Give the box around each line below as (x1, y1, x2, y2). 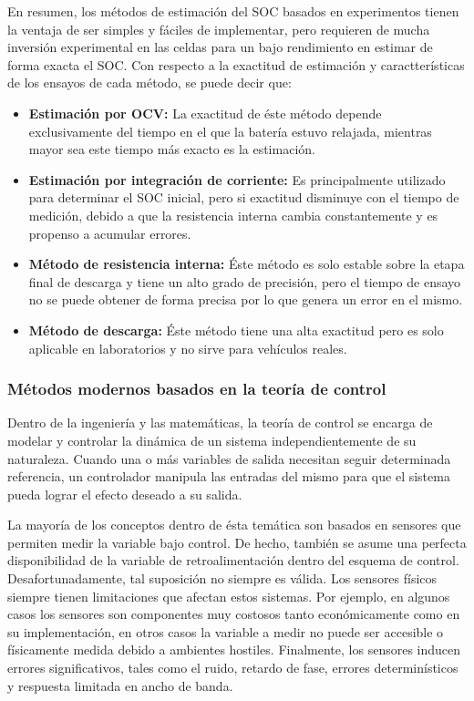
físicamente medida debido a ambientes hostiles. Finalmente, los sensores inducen (7, 640, 461, 659)
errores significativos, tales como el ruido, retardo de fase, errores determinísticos (7, 658, 459, 677)
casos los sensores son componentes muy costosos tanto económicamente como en (7, 604, 460, 624)
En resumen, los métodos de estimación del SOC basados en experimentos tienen (7, 2, 459, 20)
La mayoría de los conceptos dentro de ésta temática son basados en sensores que (7, 515, 461, 534)
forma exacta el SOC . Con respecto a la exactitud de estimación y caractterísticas (7, 55, 465, 74)
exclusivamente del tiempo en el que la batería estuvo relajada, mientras (28, 121, 432, 140)
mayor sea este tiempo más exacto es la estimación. (28, 139, 315, 159)
